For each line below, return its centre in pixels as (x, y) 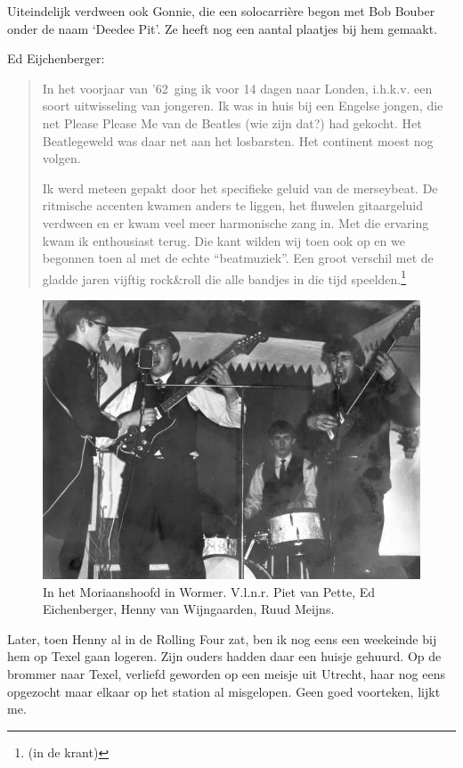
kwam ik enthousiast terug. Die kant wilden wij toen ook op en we (223, 240)
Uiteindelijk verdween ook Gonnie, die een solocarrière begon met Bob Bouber (221, 11)
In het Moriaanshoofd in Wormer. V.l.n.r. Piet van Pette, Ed (209, 591)
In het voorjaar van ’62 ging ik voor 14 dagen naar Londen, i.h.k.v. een (237, 88)
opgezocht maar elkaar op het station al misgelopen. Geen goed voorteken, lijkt (224, 691)
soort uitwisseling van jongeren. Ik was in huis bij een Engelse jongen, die (243, 106)
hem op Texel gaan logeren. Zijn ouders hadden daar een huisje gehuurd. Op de (224, 656)
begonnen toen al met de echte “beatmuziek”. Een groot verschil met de (238, 258)
